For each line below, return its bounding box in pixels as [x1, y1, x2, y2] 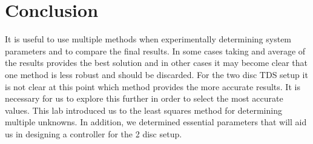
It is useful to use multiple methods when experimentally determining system [5, 33, 292, 45]
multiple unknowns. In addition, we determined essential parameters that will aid [5, 116, 307, 128]
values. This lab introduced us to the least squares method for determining [5, 103, 282, 116]
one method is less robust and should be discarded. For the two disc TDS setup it [5, 68, 308, 80]
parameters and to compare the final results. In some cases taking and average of [5, 44, 306, 57]
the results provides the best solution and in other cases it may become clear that [5, 56, 308, 69]
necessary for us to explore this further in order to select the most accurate [5, 92, 283, 105]
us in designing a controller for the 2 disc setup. [5, 127, 182, 140]
